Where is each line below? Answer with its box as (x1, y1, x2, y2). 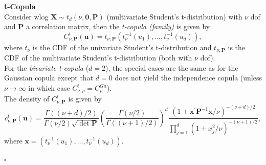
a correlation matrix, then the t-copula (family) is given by (26, 21, 210, 32)
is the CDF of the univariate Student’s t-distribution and (32, 42, 212, 52)
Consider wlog (4, 11, 49, 22)
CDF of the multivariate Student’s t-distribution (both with (4, 52, 192, 63)
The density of (4, 93, 50, 104)
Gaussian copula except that (4, 72, 94, 83)
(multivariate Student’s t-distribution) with (106, 11, 242, 22)
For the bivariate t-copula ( (4, 62, 89, 73)
